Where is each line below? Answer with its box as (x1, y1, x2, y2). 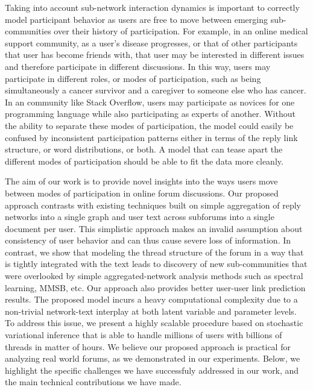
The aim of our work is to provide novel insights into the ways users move (5, 175, 278, 187)
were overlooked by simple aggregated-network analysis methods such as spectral (5, 269, 303, 282)
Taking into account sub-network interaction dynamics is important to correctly (5, 1, 300, 13)
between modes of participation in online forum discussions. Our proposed (5, 186, 279, 199)
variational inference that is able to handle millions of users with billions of (5, 329, 282, 341)
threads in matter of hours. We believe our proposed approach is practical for (5, 340, 291, 353)
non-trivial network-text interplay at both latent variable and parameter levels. (5, 304, 297, 317)
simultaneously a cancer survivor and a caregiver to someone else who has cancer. (5, 84, 306, 96)
